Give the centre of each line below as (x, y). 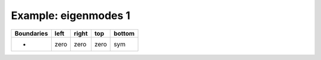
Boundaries (31, 33)
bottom (124, 33)
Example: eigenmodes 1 (71, 15)
